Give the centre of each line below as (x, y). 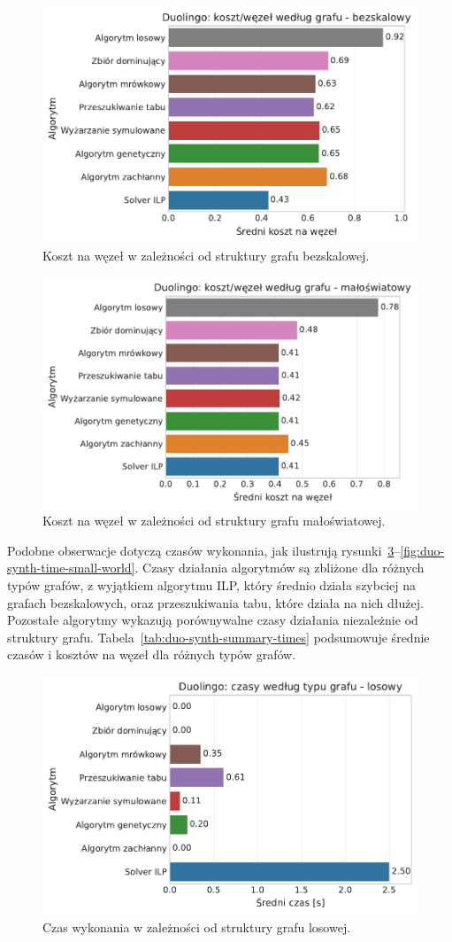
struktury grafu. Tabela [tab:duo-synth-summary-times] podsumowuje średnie (218, 637)
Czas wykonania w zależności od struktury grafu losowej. (197, 926)
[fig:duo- (422, 550)
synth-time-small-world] (71, 568)
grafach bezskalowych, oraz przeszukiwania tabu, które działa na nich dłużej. (215, 602)
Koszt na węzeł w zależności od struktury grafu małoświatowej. (214, 521)
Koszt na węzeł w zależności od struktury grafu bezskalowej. (206, 255)
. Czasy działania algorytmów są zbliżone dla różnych (280, 568)
